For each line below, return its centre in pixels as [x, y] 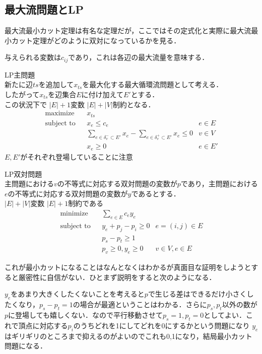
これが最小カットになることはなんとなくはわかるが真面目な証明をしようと [128, 267]
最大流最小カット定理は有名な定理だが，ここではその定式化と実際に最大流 [128, 30]
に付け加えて [102, 94]
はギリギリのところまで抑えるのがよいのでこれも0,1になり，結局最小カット [128, 336]
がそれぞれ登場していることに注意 [77, 156]
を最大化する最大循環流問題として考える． [153, 84]
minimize [74, 213]
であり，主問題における [219, 184]
